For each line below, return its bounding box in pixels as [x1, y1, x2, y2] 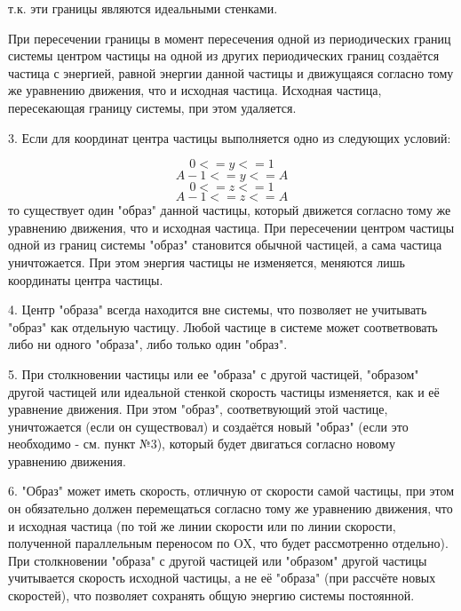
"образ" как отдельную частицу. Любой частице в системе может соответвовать [8, 317, 438, 336]
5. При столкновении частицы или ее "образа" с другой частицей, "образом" [8, 364, 419, 383]
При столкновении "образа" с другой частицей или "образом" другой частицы [8, 551, 427, 569]
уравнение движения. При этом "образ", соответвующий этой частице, [8, 400, 388, 418]
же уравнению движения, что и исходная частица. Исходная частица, [8, 81, 382, 99]
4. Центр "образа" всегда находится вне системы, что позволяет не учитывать [8, 300, 427, 319]
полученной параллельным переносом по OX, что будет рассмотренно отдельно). [8, 534, 449, 552]
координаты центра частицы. [8, 270, 163, 289]
